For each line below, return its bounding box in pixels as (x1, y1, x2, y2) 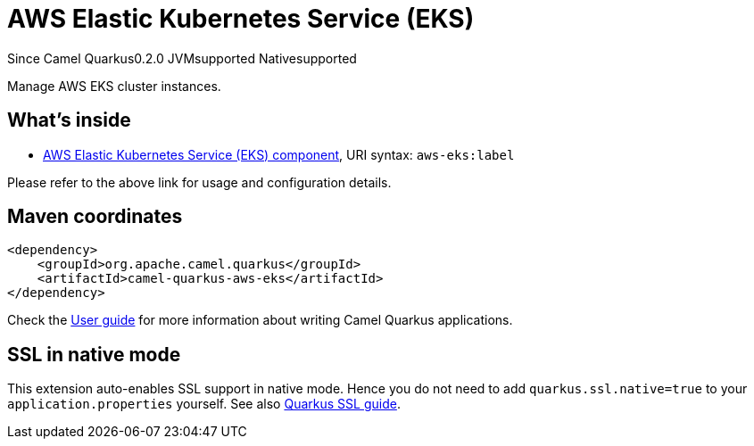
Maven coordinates (7, 205, 183, 228)
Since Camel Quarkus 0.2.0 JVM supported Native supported (7, 50, 357, 66)
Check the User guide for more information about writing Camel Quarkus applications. (7, 312, 513, 328)
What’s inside (7, 109, 131, 132)
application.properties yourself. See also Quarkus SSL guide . (7, 396, 401, 412)
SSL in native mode (7, 343, 181, 366)
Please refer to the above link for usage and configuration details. (7, 174, 392, 190)
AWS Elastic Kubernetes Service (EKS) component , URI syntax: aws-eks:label (43, 146, 515, 162)
